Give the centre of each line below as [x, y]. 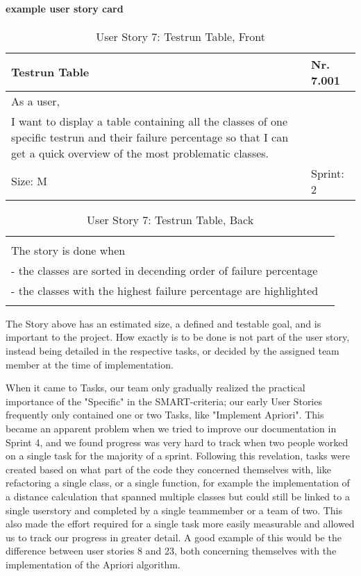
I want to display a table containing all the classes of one [150, 121]
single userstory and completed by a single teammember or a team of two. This [174, 510]
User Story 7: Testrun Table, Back [170, 219]
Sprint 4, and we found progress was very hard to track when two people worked [177, 442]
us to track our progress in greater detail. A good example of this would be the [174, 537]
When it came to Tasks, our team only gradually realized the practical [156, 388]
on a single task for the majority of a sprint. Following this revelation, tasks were [178, 456]
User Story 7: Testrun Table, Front [180, 36]
